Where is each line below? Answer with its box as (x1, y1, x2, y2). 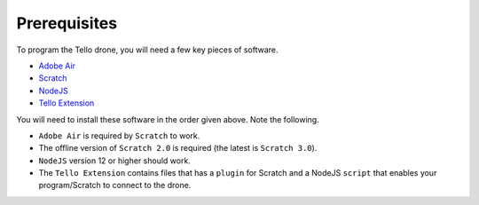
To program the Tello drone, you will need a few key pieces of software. (16, 44, 279, 55)
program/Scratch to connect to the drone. (38, 180, 192, 191)
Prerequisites (16, 13, 118, 33)
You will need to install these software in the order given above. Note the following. (16, 114, 319, 124)
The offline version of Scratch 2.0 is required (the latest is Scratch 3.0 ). (38, 143, 318, 154)
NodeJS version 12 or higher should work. (38, 155, 191, 166)
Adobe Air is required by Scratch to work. (38, 130, 200, 141)
